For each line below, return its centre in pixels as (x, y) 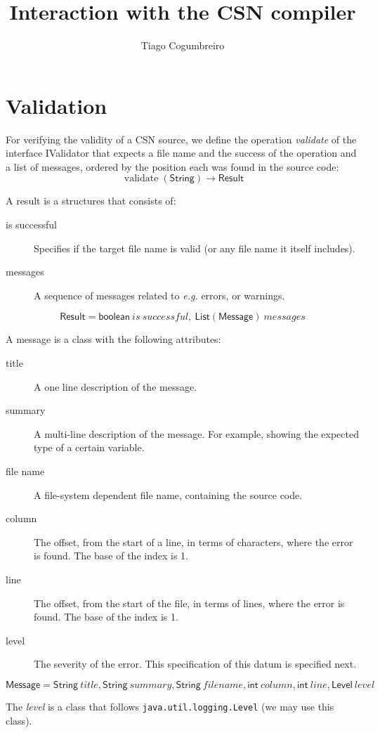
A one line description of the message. (116, 386)
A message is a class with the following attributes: (113, 339)
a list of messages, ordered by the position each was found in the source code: (172, 166)
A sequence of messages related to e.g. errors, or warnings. (159, 295)
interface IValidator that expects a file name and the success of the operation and (181, 153)
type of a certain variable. (89, 447)
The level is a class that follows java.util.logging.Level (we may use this (170, 706)
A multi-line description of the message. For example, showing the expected (196, 433)
